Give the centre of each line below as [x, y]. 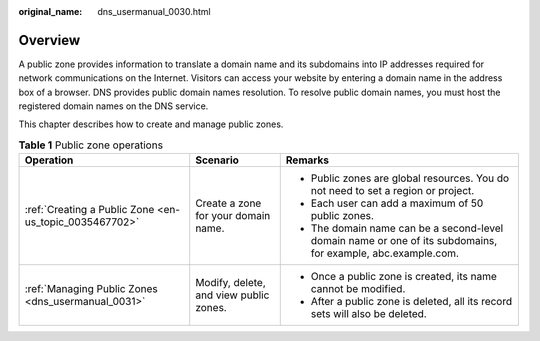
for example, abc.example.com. [385, 253]
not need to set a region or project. [392, 191]
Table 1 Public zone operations [91, 145]
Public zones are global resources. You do [410, 178]
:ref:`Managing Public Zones [91, 289]
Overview [49, 40]
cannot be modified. [358, 289]
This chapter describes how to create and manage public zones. [151, 124]
